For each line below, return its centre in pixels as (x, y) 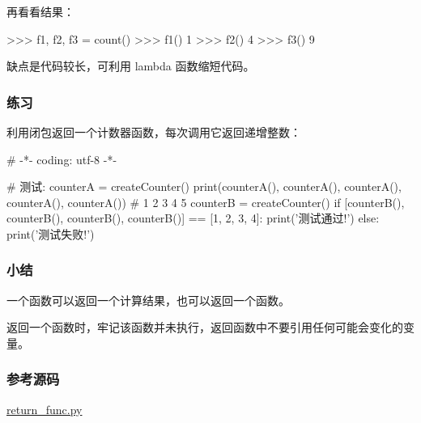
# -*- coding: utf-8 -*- (62, 159)
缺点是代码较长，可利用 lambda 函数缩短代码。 (131, 66)
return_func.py (45, 409)
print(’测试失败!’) (51, 233)
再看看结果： (40, 11)
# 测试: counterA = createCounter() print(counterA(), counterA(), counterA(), (204, 186)
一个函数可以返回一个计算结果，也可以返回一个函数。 (148, 300)
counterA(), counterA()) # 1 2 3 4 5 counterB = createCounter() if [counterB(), (206, 202)
